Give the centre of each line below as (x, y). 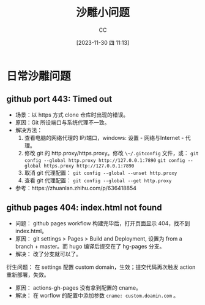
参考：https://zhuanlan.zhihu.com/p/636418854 (76, 188)
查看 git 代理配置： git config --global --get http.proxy (98, 180)
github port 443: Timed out (59, 99)
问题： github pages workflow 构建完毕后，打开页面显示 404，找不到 (102, 223)
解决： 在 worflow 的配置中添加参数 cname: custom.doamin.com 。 (97, 295)
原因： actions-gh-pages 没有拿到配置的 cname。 (78, 288)
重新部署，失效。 (28, 274)
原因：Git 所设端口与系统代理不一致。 (62, 122)
